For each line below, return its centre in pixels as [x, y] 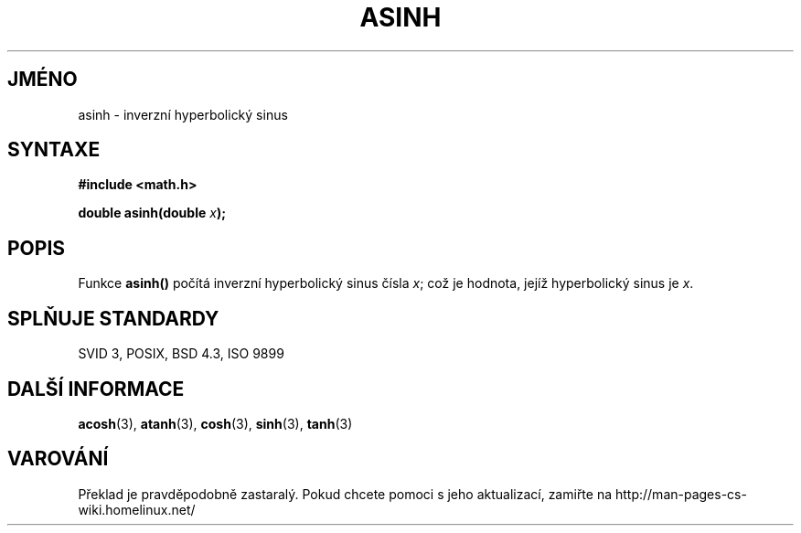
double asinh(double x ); [152, 213]
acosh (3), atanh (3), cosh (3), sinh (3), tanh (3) [215, 423]
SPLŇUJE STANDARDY [113, 318]
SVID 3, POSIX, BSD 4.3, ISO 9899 [181, 354]
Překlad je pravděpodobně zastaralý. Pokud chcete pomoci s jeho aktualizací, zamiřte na [345, 494]
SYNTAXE [54, 150]
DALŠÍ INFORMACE [96, 389]
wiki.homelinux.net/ [137, 509]
